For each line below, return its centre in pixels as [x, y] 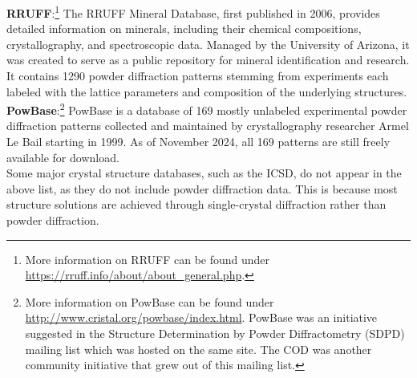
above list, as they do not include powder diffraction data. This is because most [202, 188]
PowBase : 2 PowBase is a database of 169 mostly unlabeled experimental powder [207, 109]
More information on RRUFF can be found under [148, 259]
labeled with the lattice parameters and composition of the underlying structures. [207, 91]
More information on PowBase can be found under [150, 301]
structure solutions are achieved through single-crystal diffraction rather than [196, 204]
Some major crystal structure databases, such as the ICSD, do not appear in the [204, 173]
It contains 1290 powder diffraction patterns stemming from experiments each [198, 76]
